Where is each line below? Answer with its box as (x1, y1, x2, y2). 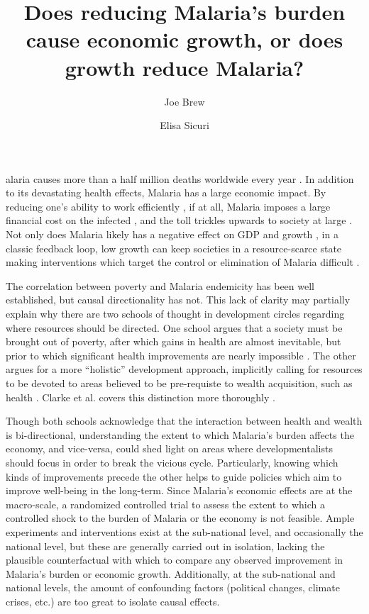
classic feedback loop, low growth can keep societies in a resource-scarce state (6, 240, 342, 255)
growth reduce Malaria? (65, 52, 304, 82)
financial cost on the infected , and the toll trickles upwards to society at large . (6, 213, 353, 228)
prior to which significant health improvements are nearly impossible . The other (6, 347, 356, 362)
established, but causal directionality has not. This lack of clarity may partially (6, 292, 351, 307)
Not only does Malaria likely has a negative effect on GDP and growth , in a (6, 227, 338, 242)
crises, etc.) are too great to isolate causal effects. (6, 593, 220, 608)
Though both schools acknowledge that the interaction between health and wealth (6, 413, 363, 428)
